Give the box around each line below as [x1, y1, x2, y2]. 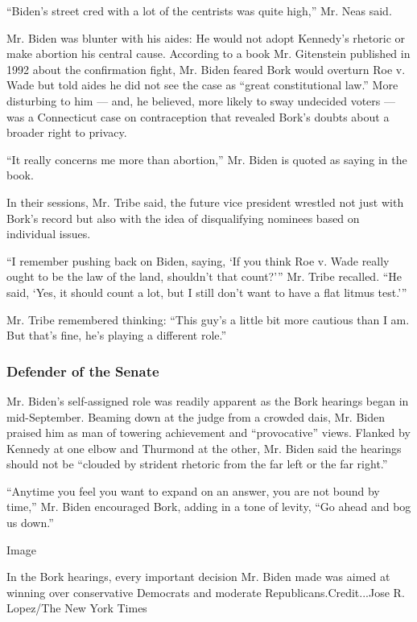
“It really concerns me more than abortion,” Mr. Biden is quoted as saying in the [6, 150, 407, 167]
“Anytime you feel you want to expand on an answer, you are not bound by [6, 482, 380, 499]
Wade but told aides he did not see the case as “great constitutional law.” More [6, 76, 398, 93]
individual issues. [6, 225, 91, 242]
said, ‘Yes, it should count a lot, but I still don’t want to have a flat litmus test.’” [6, 283, 407, 300]
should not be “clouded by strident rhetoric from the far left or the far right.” [6, 455, 388, 472]
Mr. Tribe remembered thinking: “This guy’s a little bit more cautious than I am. [6, 311, 410, 327]
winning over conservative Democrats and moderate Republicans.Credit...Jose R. [6, 583, 405, 600]
